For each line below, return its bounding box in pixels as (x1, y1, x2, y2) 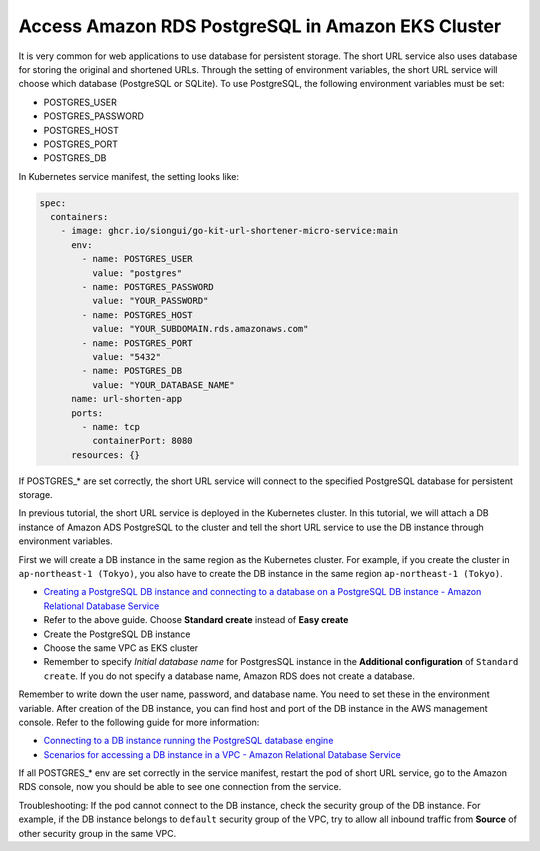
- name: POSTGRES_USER (81, 253, 194, 265)
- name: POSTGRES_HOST (81, 309, 194, 320)
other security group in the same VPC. (18, 827, 177, 839)
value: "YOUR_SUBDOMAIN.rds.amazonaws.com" (91, 323, 309, 335)
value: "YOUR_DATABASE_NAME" (91, 379, 235, 390)
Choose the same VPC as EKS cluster (43, 641, 199, 654)
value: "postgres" (91, 267, 183, 279)
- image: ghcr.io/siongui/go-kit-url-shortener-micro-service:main (60, 225, 399, 237)
